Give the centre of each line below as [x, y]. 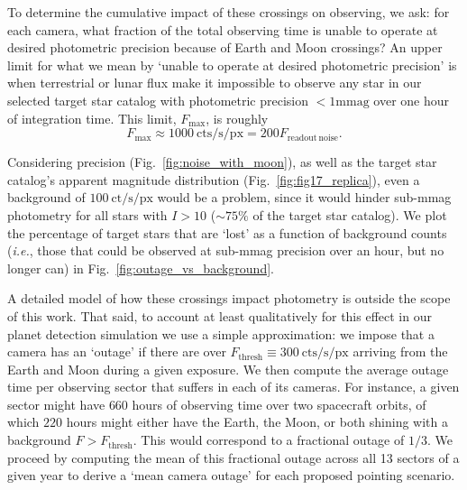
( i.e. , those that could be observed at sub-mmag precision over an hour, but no [226, 250]
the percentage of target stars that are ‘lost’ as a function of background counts [227, 232]
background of [46, 197]
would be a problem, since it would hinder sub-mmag [304, 197]
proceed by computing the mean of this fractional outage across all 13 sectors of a [233, 457]
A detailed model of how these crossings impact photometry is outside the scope [229, 298]
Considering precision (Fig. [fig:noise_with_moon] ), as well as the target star [222, 162]
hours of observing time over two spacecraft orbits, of [279, 404]
